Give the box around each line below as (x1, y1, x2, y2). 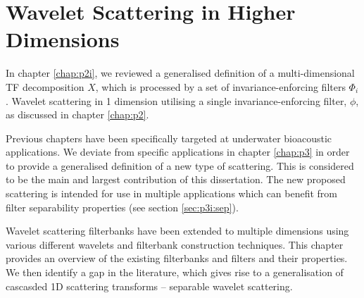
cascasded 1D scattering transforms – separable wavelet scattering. (6, 278, 293, 293)
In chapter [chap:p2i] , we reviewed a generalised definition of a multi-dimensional (6, 66, 355, 80)
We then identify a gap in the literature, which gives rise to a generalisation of (6, 265, 344, 280)
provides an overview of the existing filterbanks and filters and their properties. (6, 251, 348, 266)
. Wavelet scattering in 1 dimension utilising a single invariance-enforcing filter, (6, 93, 347, 108)
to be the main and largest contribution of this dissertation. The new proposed (6, 172, 346, 187)
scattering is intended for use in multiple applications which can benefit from (6, 186, 338, 201)
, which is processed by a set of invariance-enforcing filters (95, 79, 346, 94)
